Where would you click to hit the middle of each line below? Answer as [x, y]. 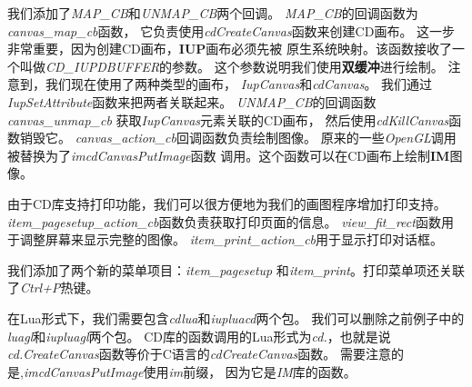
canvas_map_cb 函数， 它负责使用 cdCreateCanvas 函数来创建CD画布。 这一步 [231, 30]
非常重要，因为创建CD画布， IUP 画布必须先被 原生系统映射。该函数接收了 [230, 49]
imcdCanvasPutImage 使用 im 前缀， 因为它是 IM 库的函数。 [190, 371]
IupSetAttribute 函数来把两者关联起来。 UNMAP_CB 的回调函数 [192, 101]
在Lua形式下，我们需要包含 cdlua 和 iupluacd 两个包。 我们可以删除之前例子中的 [236, 318]
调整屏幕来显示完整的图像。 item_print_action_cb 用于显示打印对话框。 [231, 239]
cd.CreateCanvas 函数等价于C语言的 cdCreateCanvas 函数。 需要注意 [199, 354]
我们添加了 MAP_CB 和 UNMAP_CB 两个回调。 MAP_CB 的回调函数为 [213, 13]
